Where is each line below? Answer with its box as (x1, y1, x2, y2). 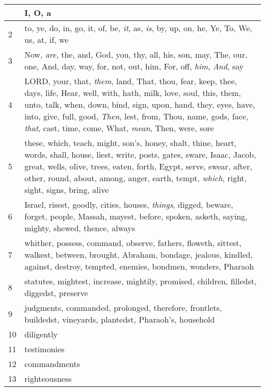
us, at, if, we (24, 34, 69, 45)
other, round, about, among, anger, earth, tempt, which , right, (24, 172, 247, 184)
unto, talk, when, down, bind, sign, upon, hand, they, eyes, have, (24, 99, 255, 110)
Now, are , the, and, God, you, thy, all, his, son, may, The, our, (24, 48, 248, 60)
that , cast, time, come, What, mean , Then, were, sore (24, 122, 214, 134)
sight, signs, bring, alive (24, 184, 109, 196)
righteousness (24, 373, 72, 384)
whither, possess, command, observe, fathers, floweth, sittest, (24, 237, 242, 249)
